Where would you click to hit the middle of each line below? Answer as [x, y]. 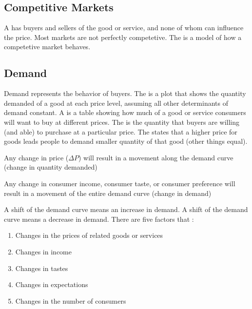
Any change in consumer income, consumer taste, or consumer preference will [120, 183]
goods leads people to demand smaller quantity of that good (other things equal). [126, 141]
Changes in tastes [42, 268]
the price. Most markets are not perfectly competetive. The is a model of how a [123, 37]
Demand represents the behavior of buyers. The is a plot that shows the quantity [125, 93]
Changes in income [43, 251]
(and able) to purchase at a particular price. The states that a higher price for [121, 131]
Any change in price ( [36, 157]
